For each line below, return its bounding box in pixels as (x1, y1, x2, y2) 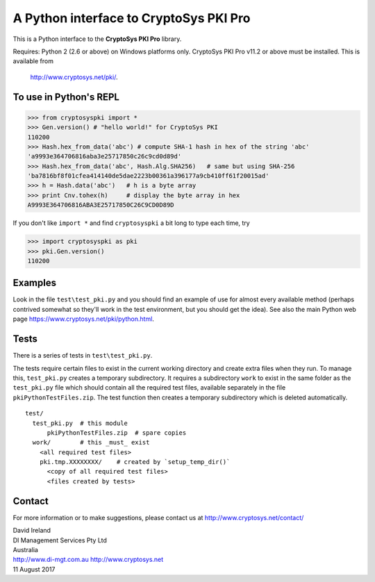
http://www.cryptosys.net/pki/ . (30, 73, 118, 81)
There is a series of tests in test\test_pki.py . (12, 351, 153, 360)
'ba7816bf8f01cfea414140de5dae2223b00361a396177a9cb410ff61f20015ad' (27, 172, 269, 180)
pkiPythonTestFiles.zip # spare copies (47, 429, 187, 437)
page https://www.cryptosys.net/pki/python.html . (12, 315, 154, 323)
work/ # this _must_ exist (32, 438, 150, 447)
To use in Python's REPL (12, 91, 119, 103)
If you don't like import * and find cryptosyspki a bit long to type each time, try (12, 219, 250, 227)
